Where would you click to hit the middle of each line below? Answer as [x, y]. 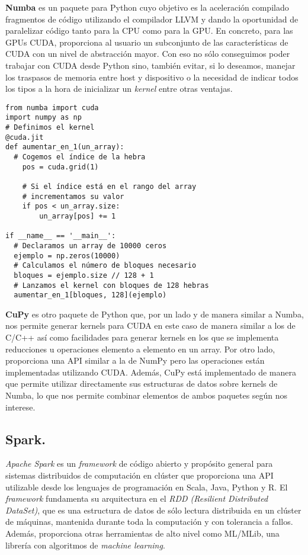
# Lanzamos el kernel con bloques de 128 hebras [111, 285]
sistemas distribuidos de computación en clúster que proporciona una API [139, 475]
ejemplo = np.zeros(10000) [67, 256]
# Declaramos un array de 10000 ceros [90, 246]
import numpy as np [44, 118]
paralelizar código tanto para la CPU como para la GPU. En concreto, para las [149, 31]
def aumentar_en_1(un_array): [65, 147]
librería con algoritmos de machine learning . [85, 545]
